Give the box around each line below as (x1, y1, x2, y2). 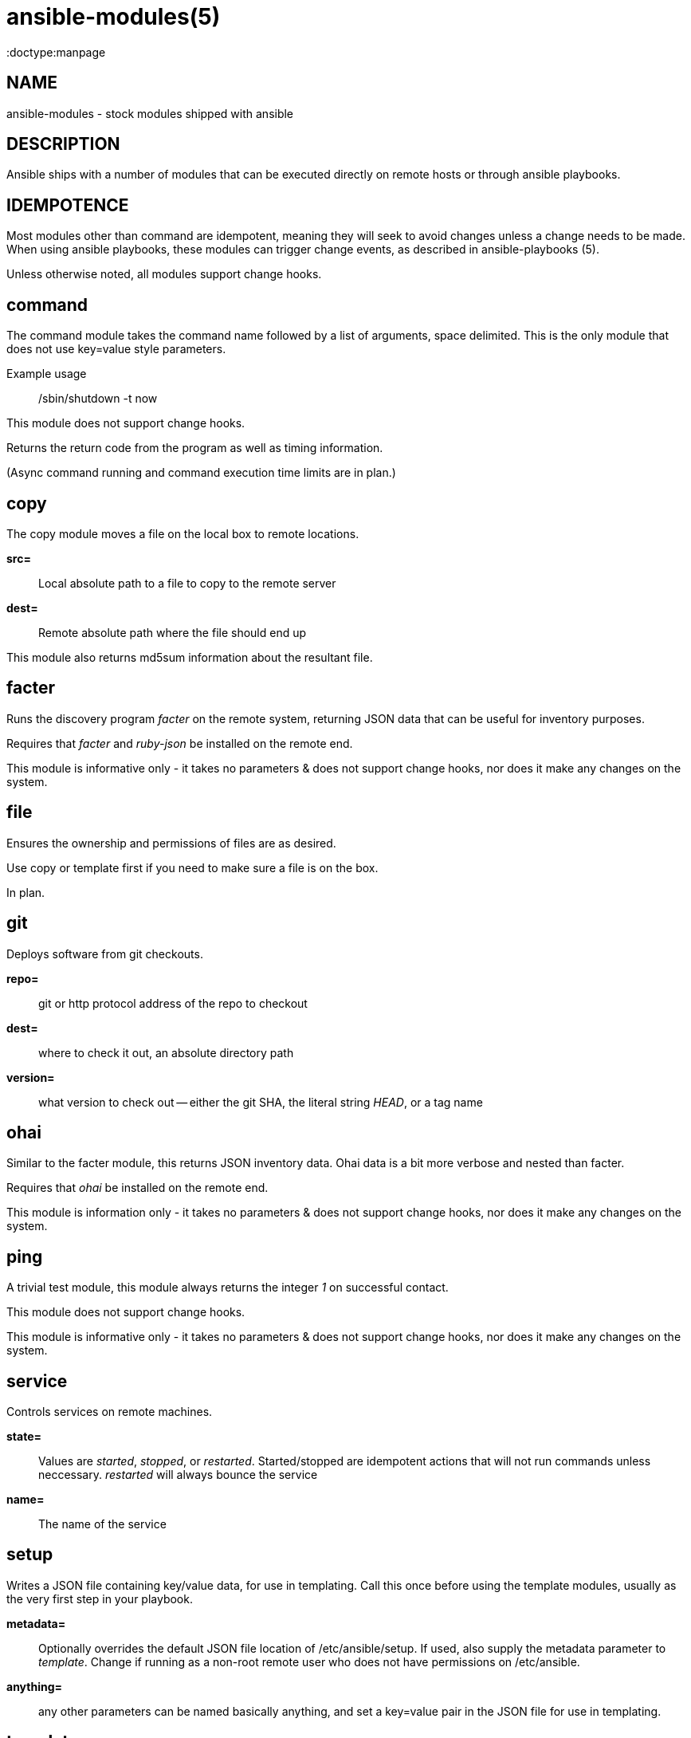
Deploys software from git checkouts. (6, 946, 203, 961)
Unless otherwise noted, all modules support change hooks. (6, 267, 322, 281)
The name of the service (38, 1517, 167, 1532)
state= (6, 1429, 41, 1444)
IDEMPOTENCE (6, 195, 129, 215)
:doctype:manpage (6, 45, 106, 59)
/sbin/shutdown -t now (38, 391, 158, 406)
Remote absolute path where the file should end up (38, 625, 307, 639)
